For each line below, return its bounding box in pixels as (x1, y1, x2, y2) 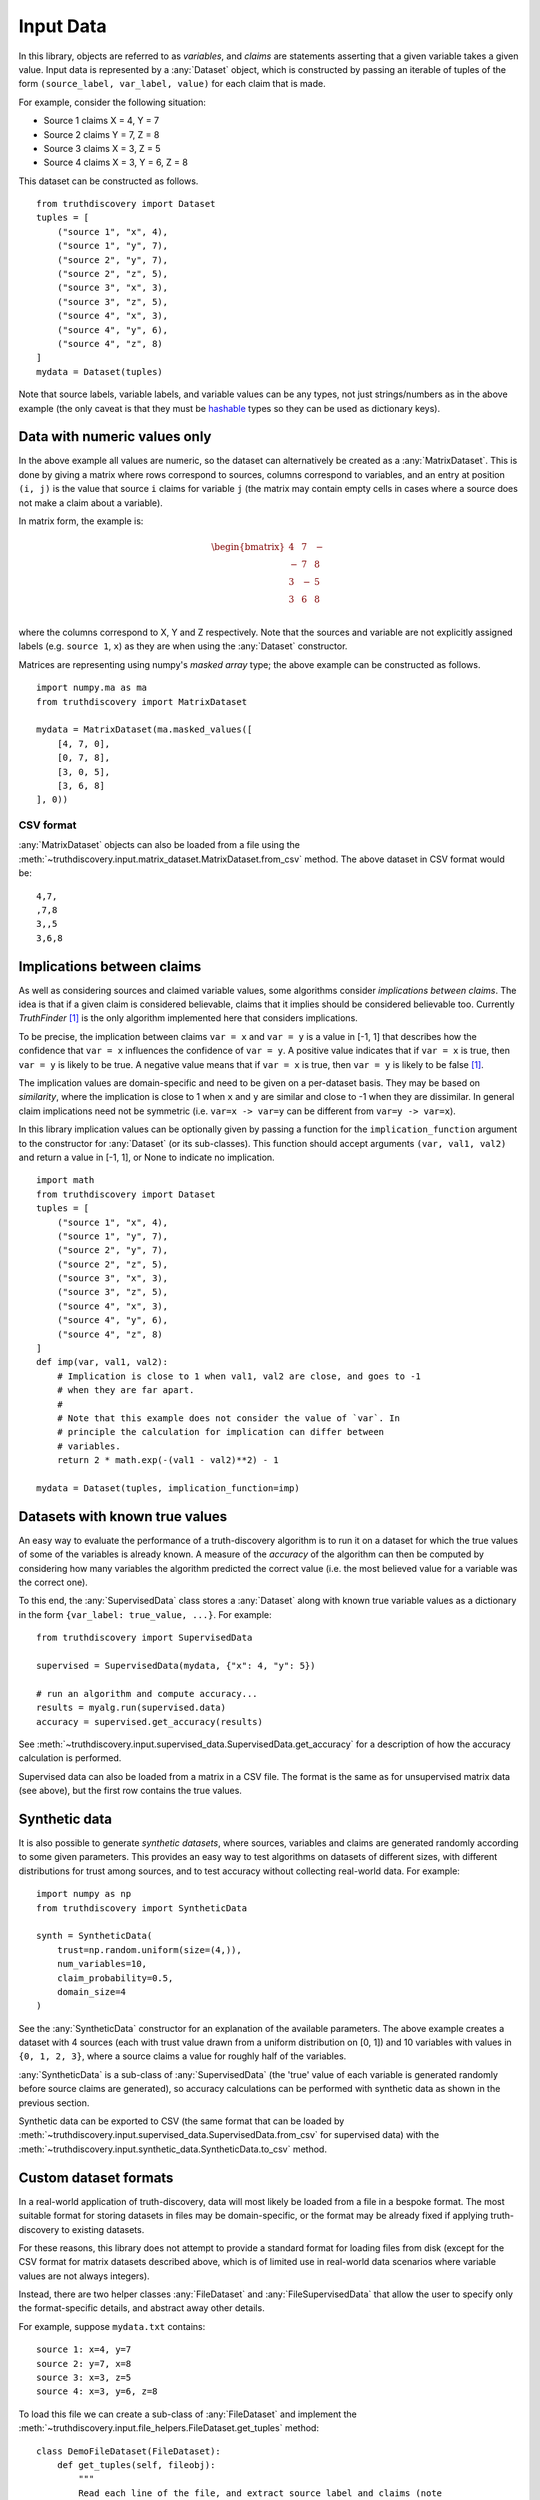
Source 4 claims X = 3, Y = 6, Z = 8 (43, 156, 189, 169)
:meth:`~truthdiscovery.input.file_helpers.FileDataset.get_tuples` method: (18, 2422, 320, 2434)
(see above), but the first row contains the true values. (18, 1785, 242, 1797)
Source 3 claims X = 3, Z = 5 (43, 142, 161, 154)
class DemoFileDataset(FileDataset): (36, 2445, 222, 2457)
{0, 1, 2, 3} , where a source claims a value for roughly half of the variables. (18, 2050, 347, 2062)
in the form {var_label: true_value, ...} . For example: (18, 1608, 272, 1620)
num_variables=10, (56, 1958, 148, 1970)
